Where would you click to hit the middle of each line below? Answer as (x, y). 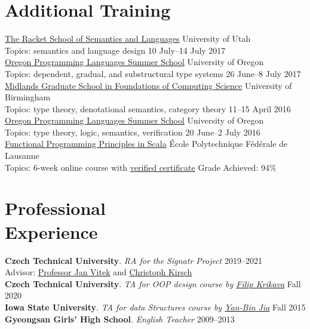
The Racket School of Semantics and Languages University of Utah (128, 39)
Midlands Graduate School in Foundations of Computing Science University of (148, 85)
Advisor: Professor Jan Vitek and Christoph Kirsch (99, 272)
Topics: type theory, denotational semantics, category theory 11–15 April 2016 (148, 108)
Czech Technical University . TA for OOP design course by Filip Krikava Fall (153, 283)
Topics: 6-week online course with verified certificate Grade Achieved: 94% (141, 167)
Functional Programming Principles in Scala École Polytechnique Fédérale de (146, 144)
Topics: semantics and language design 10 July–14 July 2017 (115, 50)
